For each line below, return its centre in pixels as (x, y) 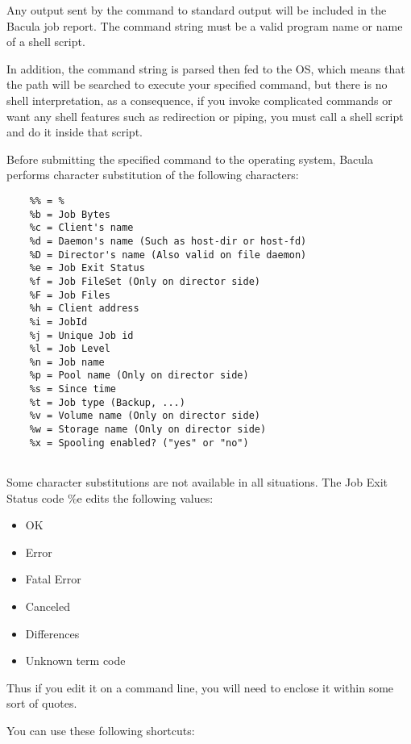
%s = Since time (73, 389)
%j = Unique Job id (81, 335)
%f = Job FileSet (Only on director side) (145, 281)
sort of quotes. (42, 703)
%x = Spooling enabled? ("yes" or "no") (139, 443)
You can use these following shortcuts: (101, 730)
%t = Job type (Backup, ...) (107, 402)
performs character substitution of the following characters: (153, 175)
